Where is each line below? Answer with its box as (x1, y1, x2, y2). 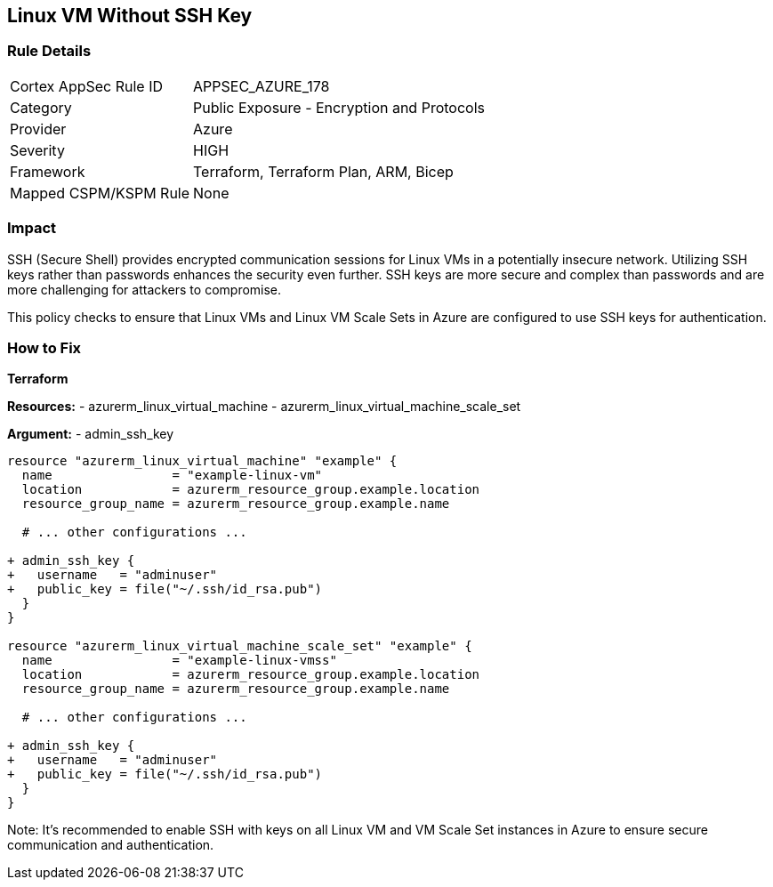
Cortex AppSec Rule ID (10, 77, 164, 95)
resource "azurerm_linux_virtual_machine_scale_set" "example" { (7, 639, 472, 654)
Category (10, 98, 72, 117)
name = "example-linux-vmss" (21, 653, 337, 668)
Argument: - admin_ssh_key (7, 426, 174, 442)
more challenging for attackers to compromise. (7, 281, 282, 297)
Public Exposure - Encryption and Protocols (193, 98, 485, 117)
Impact (7, 219, 57, 238)
